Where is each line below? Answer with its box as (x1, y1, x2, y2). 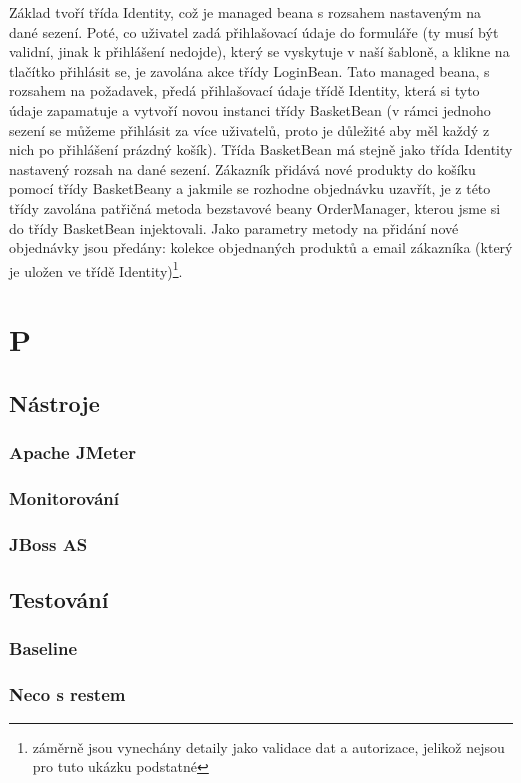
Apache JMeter (9, 440, 136, 465)
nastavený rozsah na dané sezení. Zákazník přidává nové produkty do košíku (9, 158, 476, 179)
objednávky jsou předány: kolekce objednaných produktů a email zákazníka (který (9, 237, 513, 258)
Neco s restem (9, 682, 126, 707)
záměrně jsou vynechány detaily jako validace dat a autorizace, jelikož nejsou (32, 736, 505, 757)
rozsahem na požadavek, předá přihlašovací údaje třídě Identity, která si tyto (9, 80, 480, 101)
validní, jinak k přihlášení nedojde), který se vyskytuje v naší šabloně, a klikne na (9, 41, 510, 62)
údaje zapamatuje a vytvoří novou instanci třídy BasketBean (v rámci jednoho (9, 99, 491, 120)
